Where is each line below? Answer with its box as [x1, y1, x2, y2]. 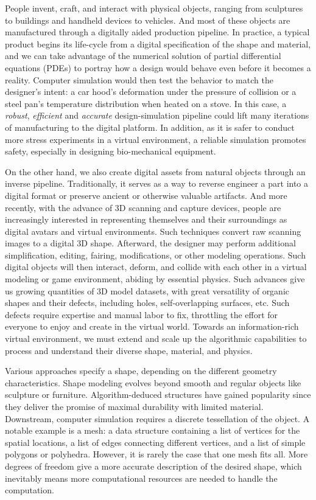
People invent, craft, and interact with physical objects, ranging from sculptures [5, 2, 303, 14]
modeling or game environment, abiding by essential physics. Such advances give [5, 273, 305, 285]
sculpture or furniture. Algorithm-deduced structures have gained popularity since [5, 388, 311, 401]
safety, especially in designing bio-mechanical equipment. [5, 145, 216, 158]
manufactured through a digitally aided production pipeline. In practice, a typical [5, 26, 310, 38]
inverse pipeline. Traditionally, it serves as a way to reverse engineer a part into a [5, 177, 309, 190]
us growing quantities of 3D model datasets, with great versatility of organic [5, 284, 290, 297]
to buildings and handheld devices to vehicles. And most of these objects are [5, 13, 290, 26]
